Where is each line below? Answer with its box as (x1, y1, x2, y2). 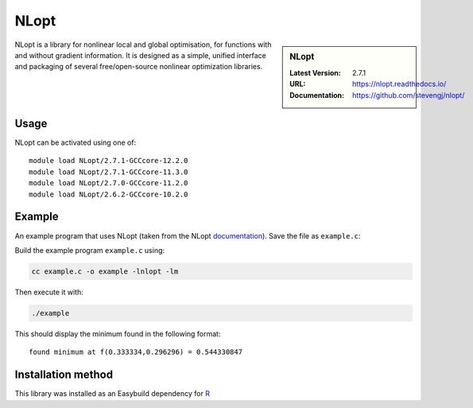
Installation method (14, 368, 114, 382)
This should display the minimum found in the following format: (14, 328, 221, 338)
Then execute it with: (14, 287, 83, 297)
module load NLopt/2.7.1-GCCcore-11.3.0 (29, 167, 188, 177)
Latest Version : (289, 68, 341, 77)
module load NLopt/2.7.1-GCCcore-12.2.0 (29, 156, 188, 165)
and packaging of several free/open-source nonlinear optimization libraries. (14, 62, 263, 72)
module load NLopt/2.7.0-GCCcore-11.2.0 (29, 179, 188, 188)
